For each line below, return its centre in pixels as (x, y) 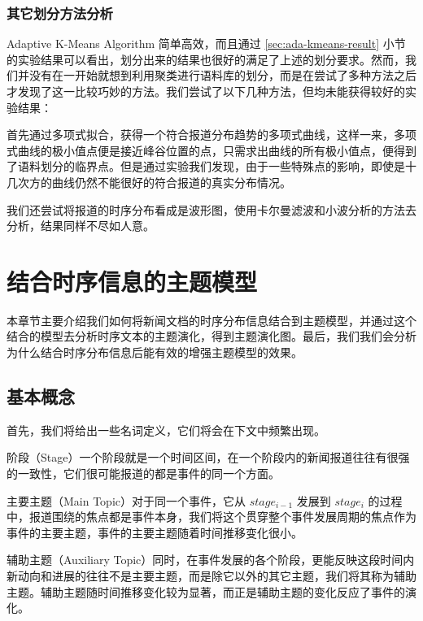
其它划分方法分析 (60, 13)
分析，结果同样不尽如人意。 (81, 226)
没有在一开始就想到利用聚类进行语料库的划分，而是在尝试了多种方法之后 (222, 75)
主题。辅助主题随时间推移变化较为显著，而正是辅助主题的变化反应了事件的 (206, 591)
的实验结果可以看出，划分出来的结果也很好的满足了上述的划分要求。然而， (206, 59)
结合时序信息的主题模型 (132, 281)
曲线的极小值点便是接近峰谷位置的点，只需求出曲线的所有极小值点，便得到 (217, 150)
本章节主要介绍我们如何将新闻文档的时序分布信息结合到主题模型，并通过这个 (211, 320)
